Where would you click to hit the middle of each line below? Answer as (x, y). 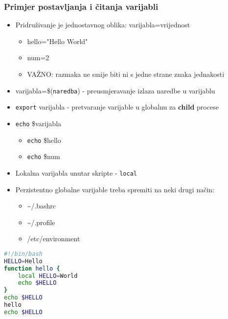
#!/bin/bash (23, 254)
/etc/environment (54, 239)
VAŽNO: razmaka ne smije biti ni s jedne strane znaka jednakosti (126, 74)
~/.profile (41, 222)
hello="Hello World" (57, 41)
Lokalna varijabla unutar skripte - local (76, 172)
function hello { (32, 268)
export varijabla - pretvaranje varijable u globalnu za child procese (117, 107)
